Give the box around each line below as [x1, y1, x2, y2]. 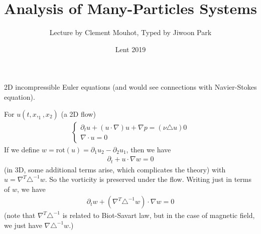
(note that [4, 210, 36, 220]
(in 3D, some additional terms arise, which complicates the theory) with [4, 164, 226, 174]
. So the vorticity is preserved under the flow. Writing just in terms [45, 174, 251, 184]
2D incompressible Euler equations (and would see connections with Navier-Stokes [4, 82, 257, 92]
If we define [4, 144, 40, 154]
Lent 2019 [115, 44, 146, 54]
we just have [4, 220, 42, 230]
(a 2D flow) [61, 108, 96, 119]
